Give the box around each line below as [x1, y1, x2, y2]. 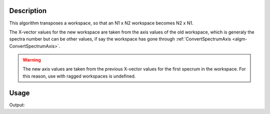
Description [9, 6, 47, 15]
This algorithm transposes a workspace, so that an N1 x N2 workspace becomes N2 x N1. [9, 20, 193, 26]
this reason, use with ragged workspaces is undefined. [22, 73, 136, 79]
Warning [22, 57, 41, 63]
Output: [9, 101, 25, 107]
